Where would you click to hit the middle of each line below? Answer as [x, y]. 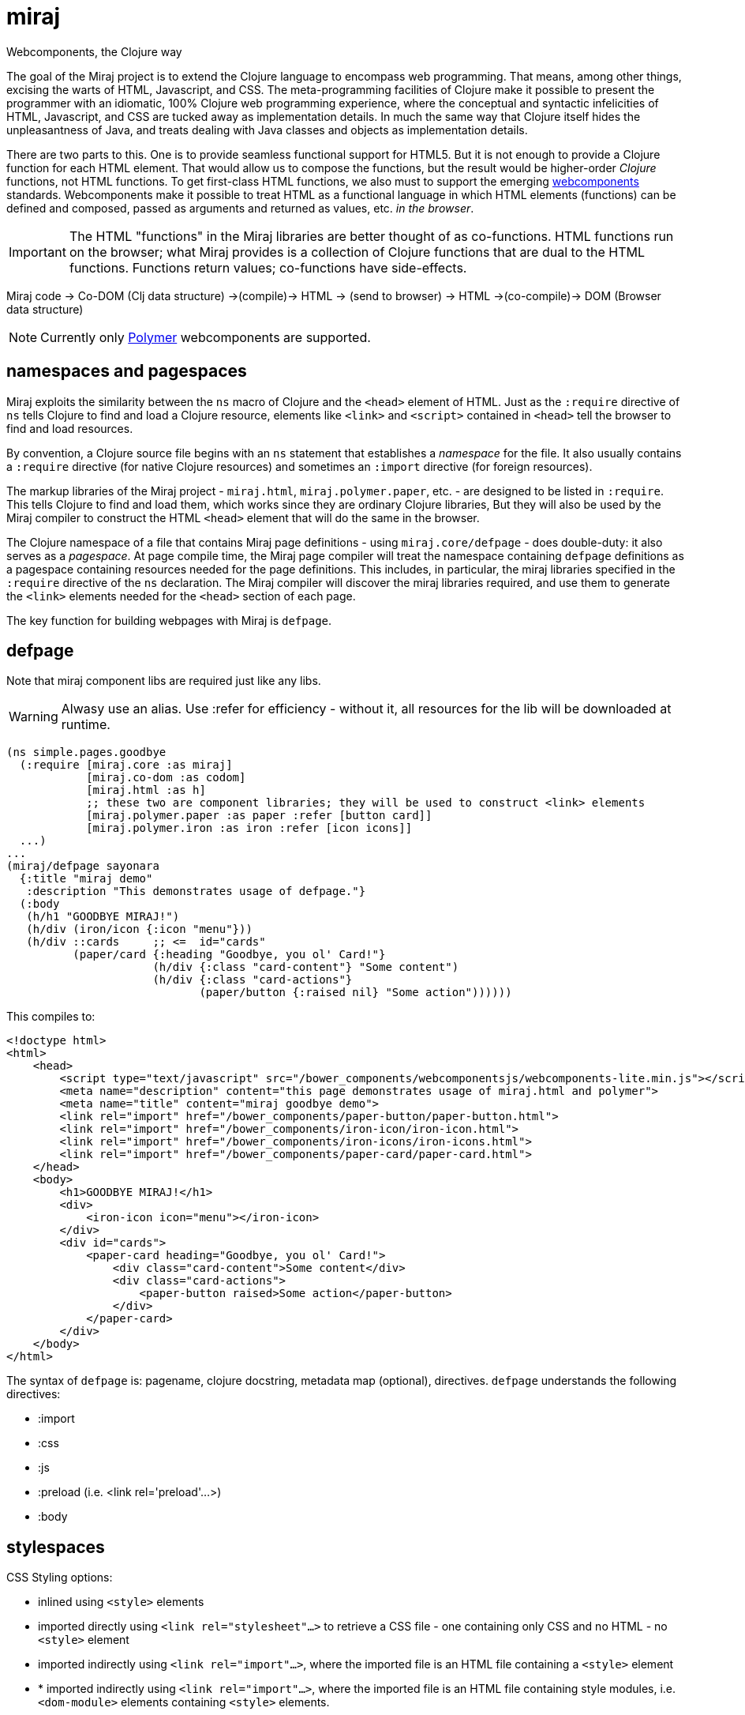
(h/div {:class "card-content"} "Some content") [306, 967]
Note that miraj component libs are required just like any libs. [164, 681]
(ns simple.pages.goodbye [86, 752]
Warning [34, 717]
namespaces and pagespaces [127, 371]
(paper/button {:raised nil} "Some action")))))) [356, 993]
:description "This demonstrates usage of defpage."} [196, 891]
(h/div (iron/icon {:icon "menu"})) [139, 929]
